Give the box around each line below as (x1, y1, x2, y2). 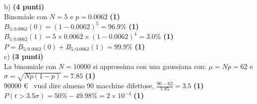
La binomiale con (4, 61, 57, 71)
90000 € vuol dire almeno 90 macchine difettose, (4, 80, 154, 90)
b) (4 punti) (4, 1, 44, 11)
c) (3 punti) (4, 51, 44, 62)
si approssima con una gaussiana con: (93, 61, 206, 71)
